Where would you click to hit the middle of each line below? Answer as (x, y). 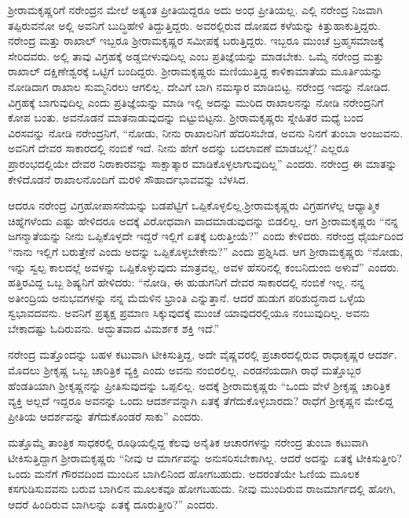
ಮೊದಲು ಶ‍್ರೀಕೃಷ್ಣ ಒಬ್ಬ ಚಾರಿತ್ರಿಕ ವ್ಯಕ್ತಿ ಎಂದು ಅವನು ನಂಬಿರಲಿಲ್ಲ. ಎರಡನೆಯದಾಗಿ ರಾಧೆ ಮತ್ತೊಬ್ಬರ (184, 370)
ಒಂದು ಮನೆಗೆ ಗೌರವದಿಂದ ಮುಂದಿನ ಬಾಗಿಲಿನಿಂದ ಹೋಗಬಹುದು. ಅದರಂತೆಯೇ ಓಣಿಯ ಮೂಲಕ (184, 473)
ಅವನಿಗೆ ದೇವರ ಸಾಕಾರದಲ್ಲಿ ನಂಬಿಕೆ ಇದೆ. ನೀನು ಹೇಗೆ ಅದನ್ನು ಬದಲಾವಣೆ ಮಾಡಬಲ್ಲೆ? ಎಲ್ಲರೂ (179, 148)
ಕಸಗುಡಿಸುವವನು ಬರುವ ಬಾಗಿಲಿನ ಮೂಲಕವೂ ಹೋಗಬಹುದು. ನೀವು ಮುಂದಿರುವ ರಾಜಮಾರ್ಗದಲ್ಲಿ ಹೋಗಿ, (202, 489)
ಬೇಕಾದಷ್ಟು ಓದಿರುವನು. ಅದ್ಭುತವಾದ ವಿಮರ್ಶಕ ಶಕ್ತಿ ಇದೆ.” (114, 328)
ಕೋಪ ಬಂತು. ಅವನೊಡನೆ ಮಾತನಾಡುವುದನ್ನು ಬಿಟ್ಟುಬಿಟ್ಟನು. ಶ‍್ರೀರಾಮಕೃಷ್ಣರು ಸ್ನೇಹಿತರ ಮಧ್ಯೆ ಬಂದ (186, 117)
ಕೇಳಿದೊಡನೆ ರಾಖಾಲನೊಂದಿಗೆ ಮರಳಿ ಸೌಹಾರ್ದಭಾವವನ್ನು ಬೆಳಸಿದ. (128, 179)
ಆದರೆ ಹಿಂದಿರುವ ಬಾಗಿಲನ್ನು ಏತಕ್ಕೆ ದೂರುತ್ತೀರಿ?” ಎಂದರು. (113, 503)
